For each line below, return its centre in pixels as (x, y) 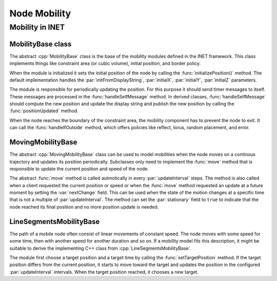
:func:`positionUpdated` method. (44, 111)
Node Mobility (40, 13)
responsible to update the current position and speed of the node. (79, 169)
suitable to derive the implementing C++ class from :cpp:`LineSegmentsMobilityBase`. (101, 248)
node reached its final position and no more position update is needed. (84, 207)
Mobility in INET (37, 27)
